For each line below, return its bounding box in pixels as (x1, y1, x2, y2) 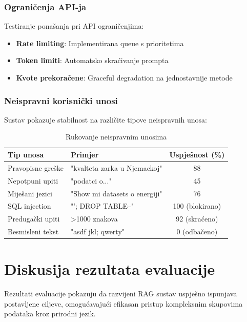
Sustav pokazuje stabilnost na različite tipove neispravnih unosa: (4, 114, 208, 125)
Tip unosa (8, 149, 44, 159)
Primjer (70, 149, 99, 159)
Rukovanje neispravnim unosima (66, 131, 167, 142)
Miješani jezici (8, 188, 52, 198)
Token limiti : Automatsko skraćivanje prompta (16, 55, 169, 66)
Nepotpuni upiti (8, 175, 58, 186)
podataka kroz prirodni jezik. (4, 308, 96, 319)
